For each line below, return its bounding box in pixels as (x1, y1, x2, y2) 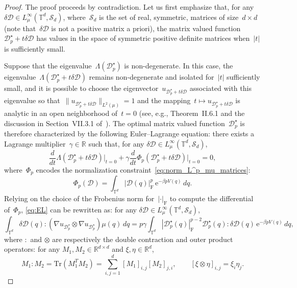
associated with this (189, 83, 252, 93)
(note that (4, 22, 36, 33)
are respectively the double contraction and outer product (52, 233, 233, 244)
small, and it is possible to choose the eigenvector (4, 83, 159, 93)
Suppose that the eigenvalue (4, 60, 92, 71)
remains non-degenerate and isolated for (89, 71, 214, 82)
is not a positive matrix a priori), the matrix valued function (51, 22, 241, 33)
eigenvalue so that (4, 95, 60, 106)
